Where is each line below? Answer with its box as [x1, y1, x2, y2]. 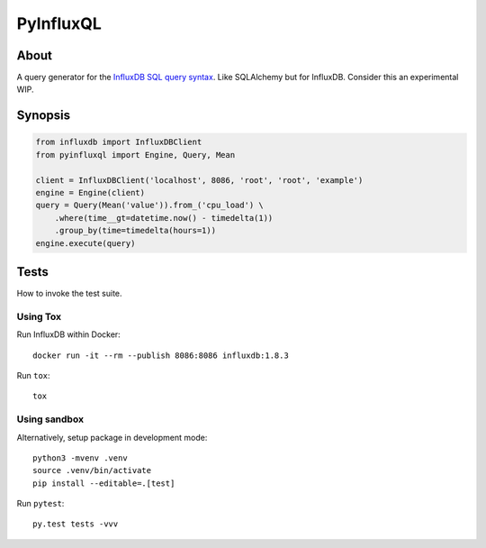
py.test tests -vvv [32, 519, 119, 529]
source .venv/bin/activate [32, 465, 152, 476]
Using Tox [16, 310, 62, 323]
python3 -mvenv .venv [32, 452, 128, 463]
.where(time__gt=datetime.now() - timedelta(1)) [54, 213, 274, 223]
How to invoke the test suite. [16, 288, 122, 299]
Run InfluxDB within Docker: [16, 329, 121, 340]
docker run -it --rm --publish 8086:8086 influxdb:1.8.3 [32, 350, 290, 361]
